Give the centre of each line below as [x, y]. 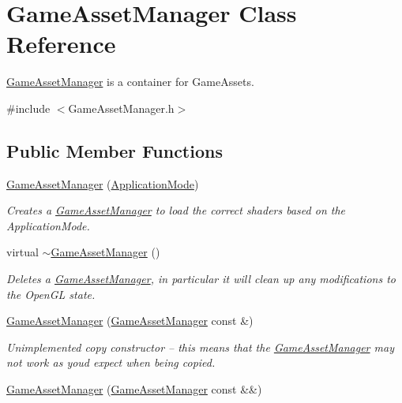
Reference [61, 44]
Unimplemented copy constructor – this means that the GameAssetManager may [200, 347]
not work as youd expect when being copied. [111, 362]
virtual [23, 252]
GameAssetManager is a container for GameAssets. [130, 82]
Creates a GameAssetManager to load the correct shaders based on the [176, 210]
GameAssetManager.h [121, 108]
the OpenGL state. [51, 294]
